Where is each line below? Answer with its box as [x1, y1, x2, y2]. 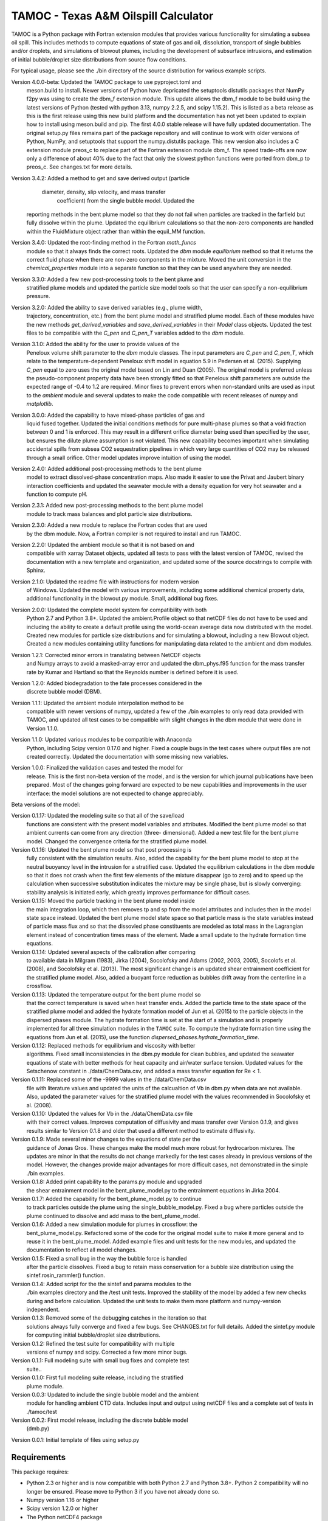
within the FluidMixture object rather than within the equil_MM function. [26, 228, 205, 235]
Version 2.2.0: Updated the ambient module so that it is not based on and [11, 541, 194, 549]
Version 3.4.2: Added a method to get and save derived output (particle [11, 174, 190, 182]
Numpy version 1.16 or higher [26, 1496, 100, 1503]
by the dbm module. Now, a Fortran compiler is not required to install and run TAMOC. [26, 530, 241, 537]
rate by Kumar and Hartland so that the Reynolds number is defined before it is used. [26, 668, 239, 675]
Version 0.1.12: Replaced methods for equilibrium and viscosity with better [11, 1042, 196, 1049]
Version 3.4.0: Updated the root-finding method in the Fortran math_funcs [11, 239, 197, 246]
